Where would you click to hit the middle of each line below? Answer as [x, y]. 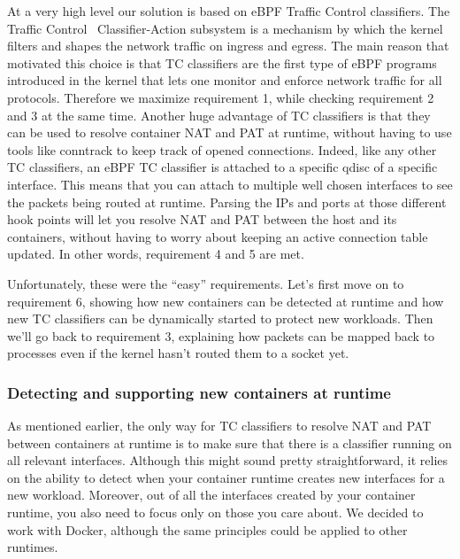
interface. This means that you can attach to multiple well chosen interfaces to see [230, 184]
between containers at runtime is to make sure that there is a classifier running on [230, 443]
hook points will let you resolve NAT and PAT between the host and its [202, 219]
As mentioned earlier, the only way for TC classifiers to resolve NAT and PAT [219, 426]
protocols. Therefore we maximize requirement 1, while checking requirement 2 [221, 97]
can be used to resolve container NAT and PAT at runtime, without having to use [230, 132]
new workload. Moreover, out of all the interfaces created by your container [211, 495]
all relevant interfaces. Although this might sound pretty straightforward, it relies [228, 460]
